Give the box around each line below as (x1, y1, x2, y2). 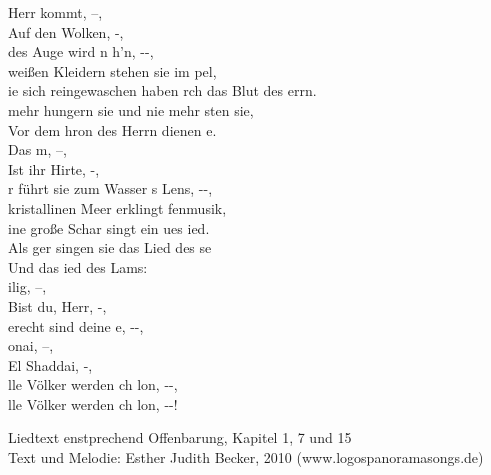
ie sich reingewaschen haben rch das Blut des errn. (8, 80, 317, 101)
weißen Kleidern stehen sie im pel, (8, 60, 217, 81)
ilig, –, (8, 276, 47, 297)
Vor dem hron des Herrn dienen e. (8, 119, 217, 140)
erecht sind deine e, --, (8, 315, 144, 336)
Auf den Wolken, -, (8, 21, 124, 42)
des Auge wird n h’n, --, (8, 41, 154, 62)
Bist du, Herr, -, (8, 295, 107, 316)
